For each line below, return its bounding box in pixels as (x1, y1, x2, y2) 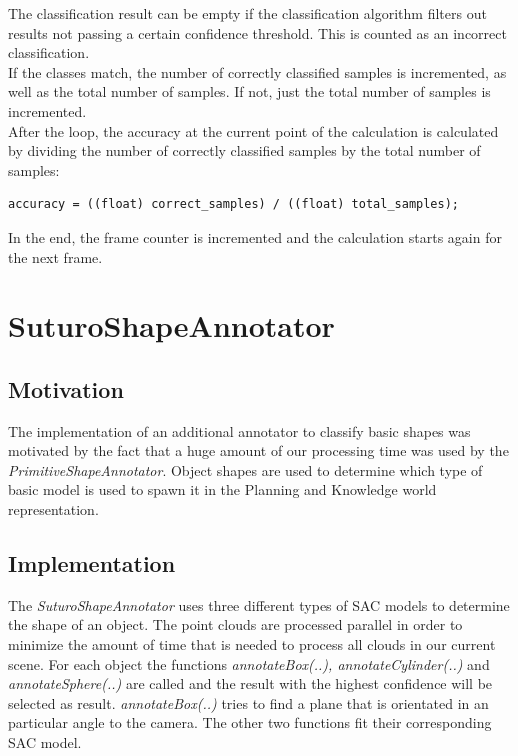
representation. (8, 499, 99, 520)
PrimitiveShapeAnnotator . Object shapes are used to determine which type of (8, 459, 483, 480)
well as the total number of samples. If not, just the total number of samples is (8, 81, 491, 102)
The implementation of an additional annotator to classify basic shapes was (8, 420, 471, 441)
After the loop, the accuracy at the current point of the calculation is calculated (8, 120, 499, 141)
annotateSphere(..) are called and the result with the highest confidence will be (8, 673, 493, 694)
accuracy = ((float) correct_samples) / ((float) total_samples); (8, 197, 460, 212)
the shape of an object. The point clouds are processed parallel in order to (8, 614, 463, 635)
